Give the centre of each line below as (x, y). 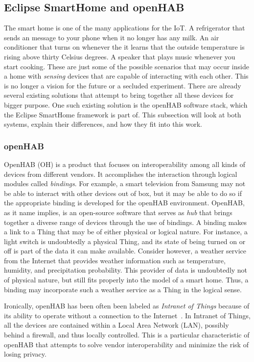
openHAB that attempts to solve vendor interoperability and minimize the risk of (126, 344)
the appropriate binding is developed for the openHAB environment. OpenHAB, (124, 203)
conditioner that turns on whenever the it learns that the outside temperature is (124, 47)
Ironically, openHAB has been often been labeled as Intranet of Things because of (127, 306)
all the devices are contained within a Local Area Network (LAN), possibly (116, 325)
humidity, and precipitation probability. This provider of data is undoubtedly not (126, 270)
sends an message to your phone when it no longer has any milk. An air (112, 37)
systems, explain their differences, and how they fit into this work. (103, 124)
